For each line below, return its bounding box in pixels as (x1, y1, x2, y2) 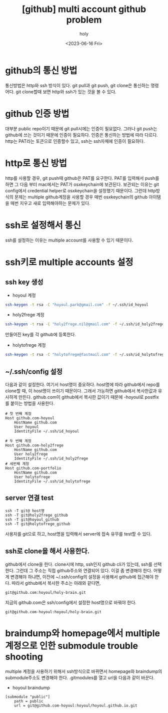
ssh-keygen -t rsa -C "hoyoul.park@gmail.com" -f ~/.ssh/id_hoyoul (5, 302, 149, 307)
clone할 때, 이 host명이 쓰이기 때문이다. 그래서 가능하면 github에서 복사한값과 (5, 387, 157, 394)
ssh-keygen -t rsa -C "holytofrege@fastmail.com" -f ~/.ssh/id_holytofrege (5, 352, 166, 357)
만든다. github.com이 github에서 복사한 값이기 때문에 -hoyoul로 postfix (18, 394, 159, 400)
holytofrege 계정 (12, 342, 46, 348)
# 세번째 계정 (5, 461, 29, 466)
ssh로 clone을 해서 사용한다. (5, 547, 90, 556)
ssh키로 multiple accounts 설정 (5, 257, 133, 268)
